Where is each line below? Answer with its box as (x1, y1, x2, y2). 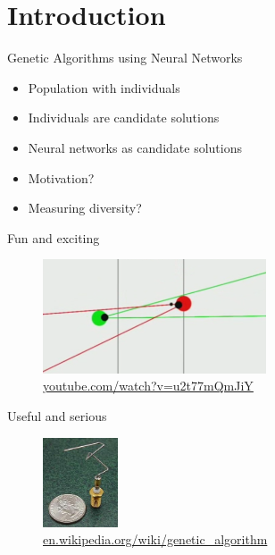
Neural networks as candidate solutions (28, 138, 242, 156)
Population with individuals (28, 78, 180, 97)
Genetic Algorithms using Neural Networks (7, 48, 243, 67)
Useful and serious (7, 407, 107, 425)
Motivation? (28, 168, 95, 187)
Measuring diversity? (28, 198, 142, 217)
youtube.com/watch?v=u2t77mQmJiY (43, 376, 254, 395)
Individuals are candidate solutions (28, 108, 220, 127)
